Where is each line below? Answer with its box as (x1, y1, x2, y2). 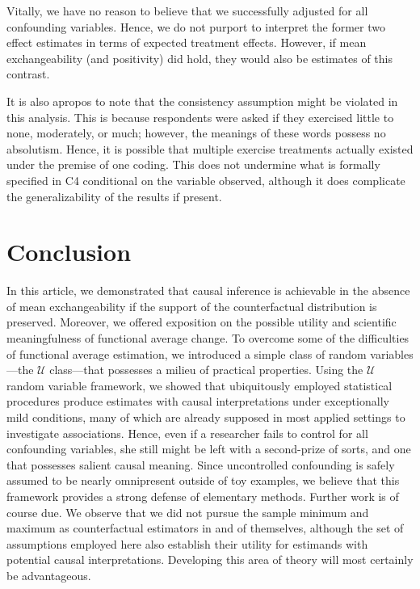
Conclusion (6, 235, 132, 268)
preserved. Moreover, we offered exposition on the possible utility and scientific (6, 313, 397, 330)
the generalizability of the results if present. (6, 187, 222, 204)
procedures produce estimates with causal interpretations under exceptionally (6, 393, 389, 410)
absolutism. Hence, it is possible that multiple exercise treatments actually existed (6, 140, 414, 157)
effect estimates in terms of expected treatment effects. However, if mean (6, 34, 367, 51)
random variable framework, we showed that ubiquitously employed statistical (6, 377, 393, 393)
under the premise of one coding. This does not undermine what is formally (6, 156, 380, 173)
